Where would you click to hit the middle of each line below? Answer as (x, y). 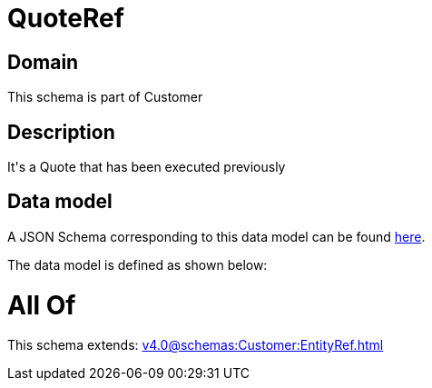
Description (61, 132)
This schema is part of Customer (105, 97)
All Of (42, 305)
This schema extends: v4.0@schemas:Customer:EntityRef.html (196, 345)
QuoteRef (66, 18)
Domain (43, 62)
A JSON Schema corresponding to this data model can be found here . (216, 236)
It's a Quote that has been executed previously (147, 167)
